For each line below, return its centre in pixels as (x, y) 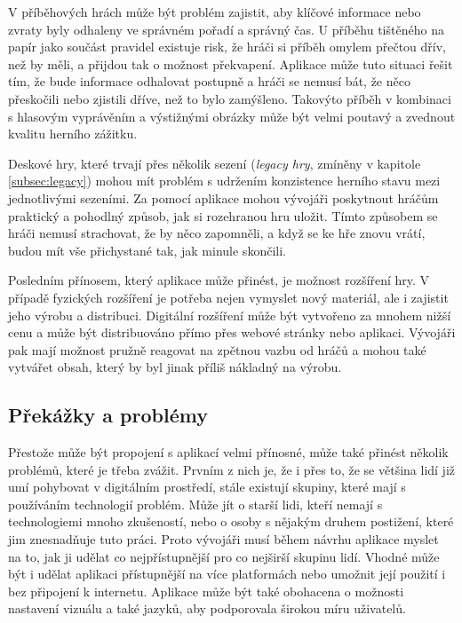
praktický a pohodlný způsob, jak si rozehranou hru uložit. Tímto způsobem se (223, 215)
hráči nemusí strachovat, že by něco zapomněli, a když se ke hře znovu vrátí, (217, 233)
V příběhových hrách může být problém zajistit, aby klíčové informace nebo (215, 12)
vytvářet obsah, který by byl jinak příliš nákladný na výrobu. (175, 367)
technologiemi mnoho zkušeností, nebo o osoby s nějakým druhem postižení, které (231, 521)
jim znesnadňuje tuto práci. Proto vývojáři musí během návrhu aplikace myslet (223, 539)
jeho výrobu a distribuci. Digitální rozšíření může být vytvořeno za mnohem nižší (230, 315)
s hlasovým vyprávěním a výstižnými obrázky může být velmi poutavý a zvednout (232, 116)
